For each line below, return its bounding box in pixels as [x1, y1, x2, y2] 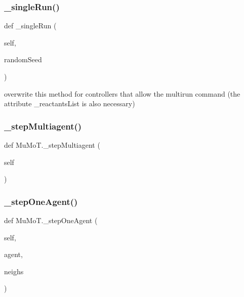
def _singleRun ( [4, 20, 57, 31]
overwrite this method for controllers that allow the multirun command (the [4, 88, 240, 99]
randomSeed [4, 54, 42, 65]
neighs [4, 266, 24, 276]
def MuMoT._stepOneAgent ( [4, 215, 98, 225]
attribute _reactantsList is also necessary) [4, 98, 135, 109]
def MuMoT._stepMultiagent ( [4, 140, 100, 150]
